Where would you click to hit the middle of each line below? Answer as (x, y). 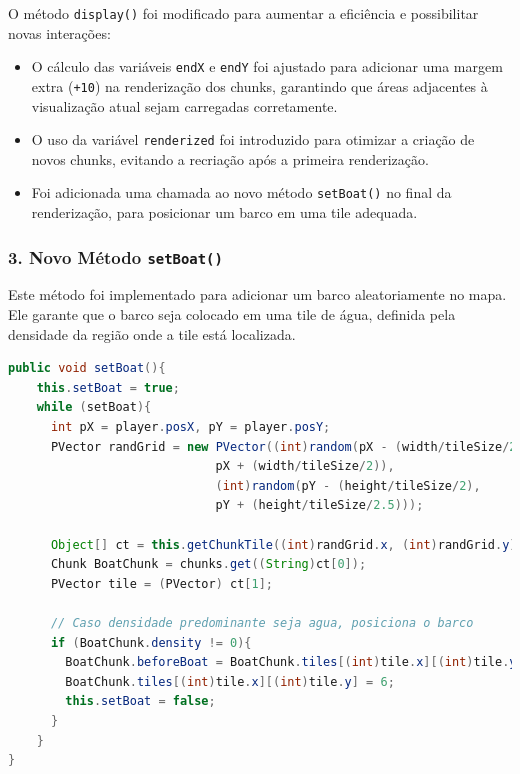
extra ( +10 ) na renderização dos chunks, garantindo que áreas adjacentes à (259, 85)
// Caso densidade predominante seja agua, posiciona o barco (262, 622)
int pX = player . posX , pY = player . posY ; (190, 427)
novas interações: (59, 32)
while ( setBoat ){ (94, 407)
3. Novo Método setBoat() (115, 256)
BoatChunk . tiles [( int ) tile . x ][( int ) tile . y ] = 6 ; (230, 681)
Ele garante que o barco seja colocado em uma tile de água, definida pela (232, 314)
